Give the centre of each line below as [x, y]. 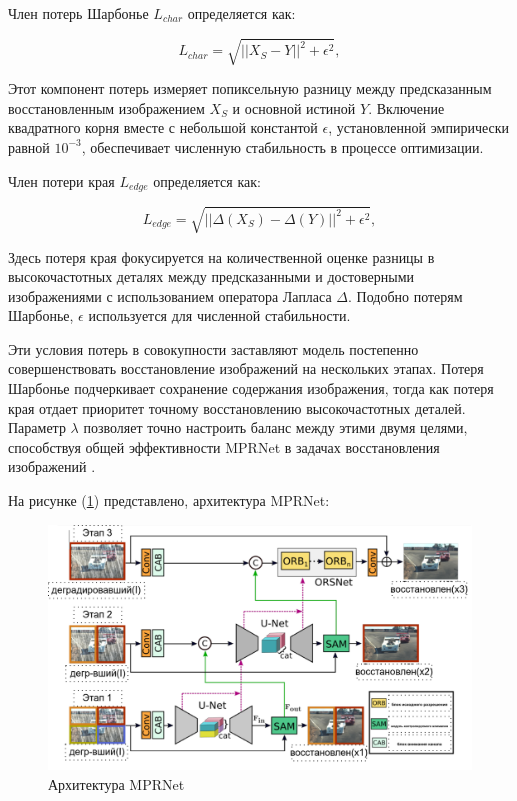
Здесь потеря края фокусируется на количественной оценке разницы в [221, 256]
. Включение [406, 107]
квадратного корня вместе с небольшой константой [163, 127]
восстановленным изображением [106, 107]
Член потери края [61, 180]
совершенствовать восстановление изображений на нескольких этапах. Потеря [246, 368]
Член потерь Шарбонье [78, 13]
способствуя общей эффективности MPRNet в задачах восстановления [224, 446]
